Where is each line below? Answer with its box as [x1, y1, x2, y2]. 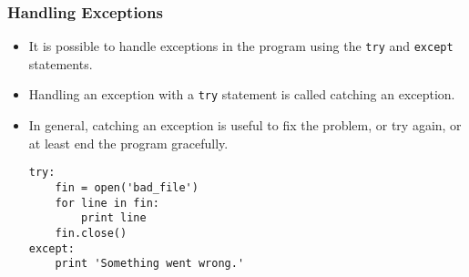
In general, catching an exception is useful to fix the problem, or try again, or [28, 116, 462, 135]
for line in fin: [55, 196, 159, 210]
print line [81, 211, 147, 225]
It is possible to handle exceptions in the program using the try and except [28, 36, 454, 56]
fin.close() [55, 226, 127, 240]
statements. [28, 54, 93, 73]
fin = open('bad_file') [55, 180, 199, 194]
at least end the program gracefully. [28, 133, 229, 152]
